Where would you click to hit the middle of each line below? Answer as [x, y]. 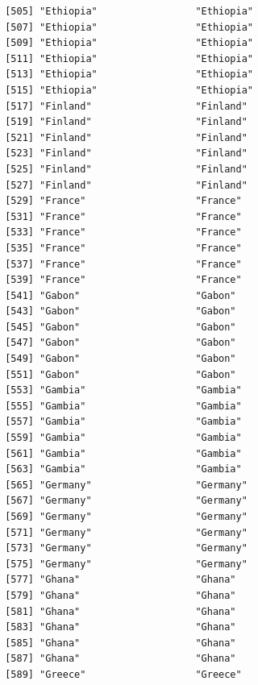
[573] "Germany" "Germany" [126, 548]
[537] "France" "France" [123, 264]
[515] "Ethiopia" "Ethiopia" [129, 90]
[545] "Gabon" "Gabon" [121, 327]
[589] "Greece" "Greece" [123, 674]
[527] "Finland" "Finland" [126, 185]
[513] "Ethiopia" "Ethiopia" [129, 75]
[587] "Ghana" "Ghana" [121, 659]
